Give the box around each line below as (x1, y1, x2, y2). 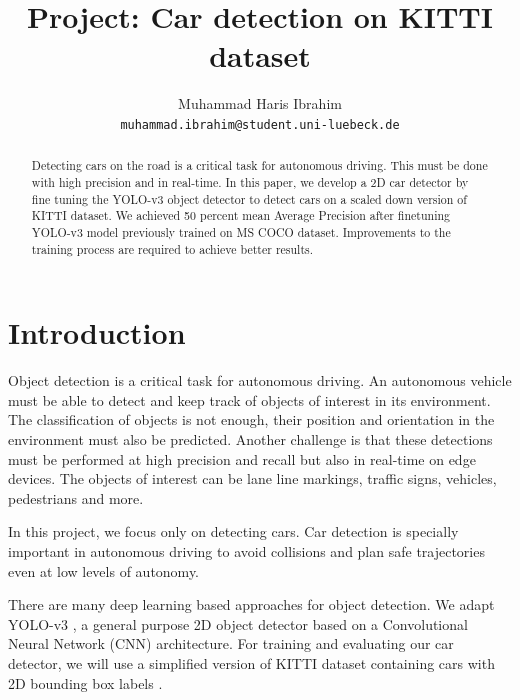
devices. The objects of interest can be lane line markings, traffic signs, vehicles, (8, 468, 497, 489)
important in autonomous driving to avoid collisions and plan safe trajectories (8, 540, 485, 561)
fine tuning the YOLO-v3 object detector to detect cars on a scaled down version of (31, 190, 467, 207)
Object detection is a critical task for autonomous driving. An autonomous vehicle (8, 370, 512, 391)
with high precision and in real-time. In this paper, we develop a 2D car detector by (31, 174, 469, 191)
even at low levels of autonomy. (8, 560, 200, 581)
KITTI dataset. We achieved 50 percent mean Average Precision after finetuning (31, 207, 451, 224)
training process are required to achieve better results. (31, 240, 314, 257)
